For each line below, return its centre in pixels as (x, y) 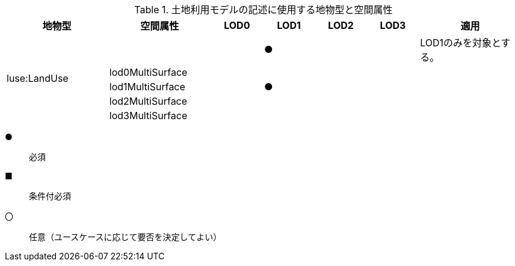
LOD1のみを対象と (461, 43)
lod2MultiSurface (148, 101)
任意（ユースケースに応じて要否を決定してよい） (125, 237)
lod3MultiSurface (148, 116)
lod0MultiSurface (148, 72)
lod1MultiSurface (147, 87)
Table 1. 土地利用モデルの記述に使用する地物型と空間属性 (264, 10)
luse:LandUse (38, 78)
